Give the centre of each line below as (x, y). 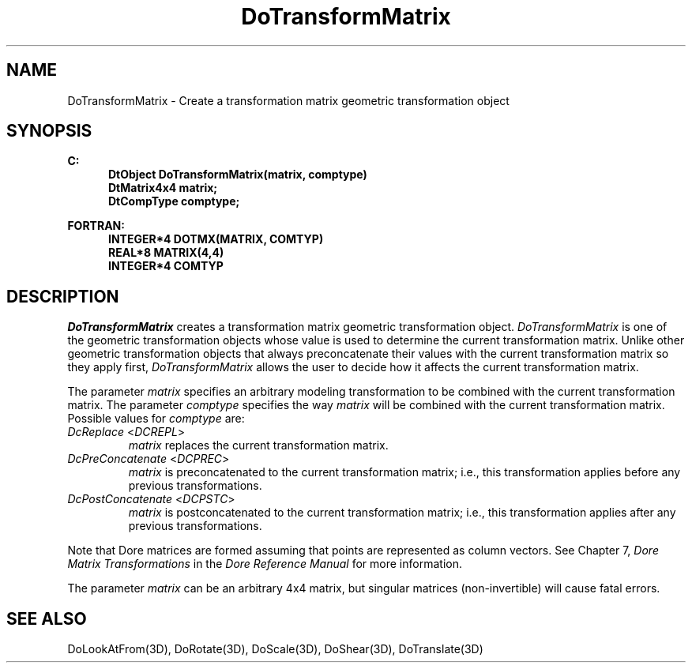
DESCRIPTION (63, 296)
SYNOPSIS (49, 131)
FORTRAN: (96, 226)
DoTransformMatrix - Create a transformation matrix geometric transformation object (288, 100)
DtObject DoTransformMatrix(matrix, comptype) (238, 175)
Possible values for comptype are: (156, 419)
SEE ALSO (47, 618)
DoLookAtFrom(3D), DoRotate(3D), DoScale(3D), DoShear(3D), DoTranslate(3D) (275, 649)
